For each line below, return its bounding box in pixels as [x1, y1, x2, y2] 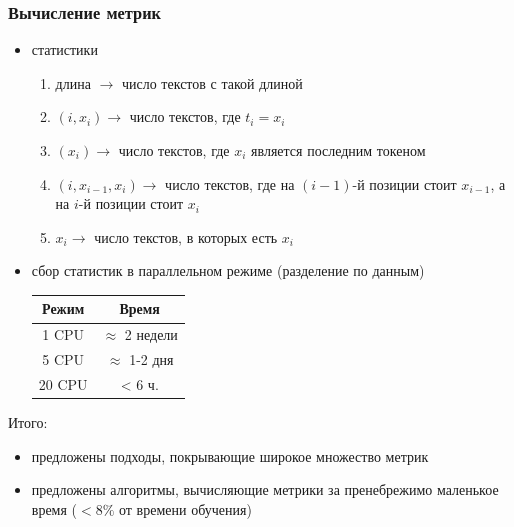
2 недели [124, 324, 178, 345]
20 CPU [38, 374, 88, 394]
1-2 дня [129, 349, 174, 370]
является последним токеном [251, 140, 426, 160]
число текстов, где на [165, 173, 295, 194]
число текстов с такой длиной [121, 72, 303, 93]
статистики [31, 39, 98, 60]
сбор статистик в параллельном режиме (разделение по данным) [31, 260, 425, 281]
